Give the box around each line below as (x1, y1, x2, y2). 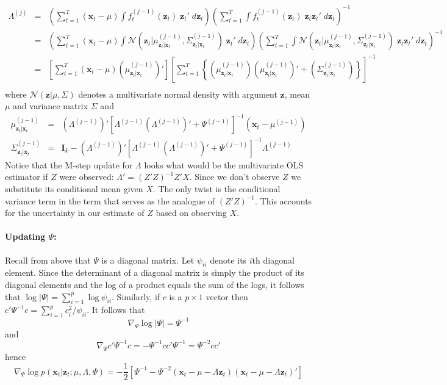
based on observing (156, 206, 227, 219)
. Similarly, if (112, 290, 160, 303)
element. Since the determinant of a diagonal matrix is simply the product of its (5, 266, 304, 279)
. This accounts (255, 194, 312, 207)
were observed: (59, 170, 114, 183)
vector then (206, 290, 248, 303)
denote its (210, 253, 247, 266)
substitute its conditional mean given (5, 182, 143, 195)
